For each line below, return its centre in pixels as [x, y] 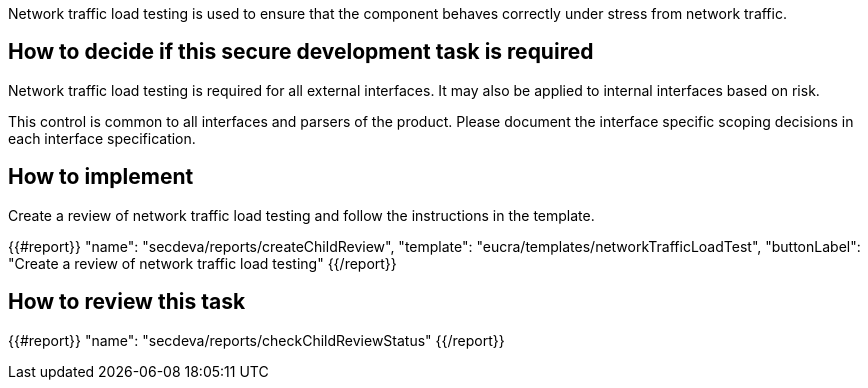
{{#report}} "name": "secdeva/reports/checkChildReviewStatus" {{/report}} [256, 340]
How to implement [101, 177]
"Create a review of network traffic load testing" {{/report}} [202, 263]
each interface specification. [102, 138]
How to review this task [127, 302]
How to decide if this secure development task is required [301, 52]
